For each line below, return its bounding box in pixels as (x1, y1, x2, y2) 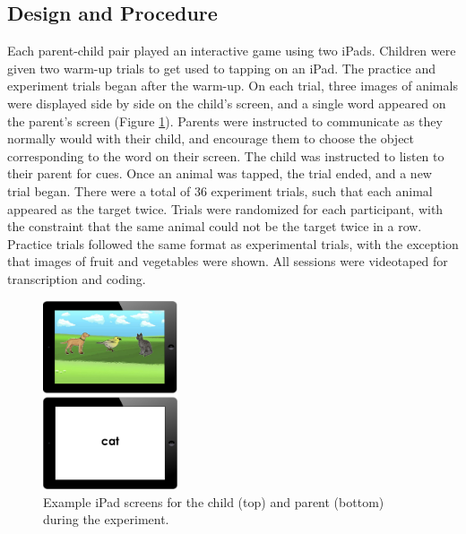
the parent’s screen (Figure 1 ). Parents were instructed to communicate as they (7, 111, 443, 130)
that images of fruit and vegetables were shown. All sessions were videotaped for (7, 252, 448, 271)
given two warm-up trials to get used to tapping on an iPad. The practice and (7, 58, 436, 77)
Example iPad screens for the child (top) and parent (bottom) (43, 492, 384, 511)
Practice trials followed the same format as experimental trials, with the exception (7, 234, 459, 253)
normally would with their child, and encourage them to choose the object (7, 129, 415, 148)
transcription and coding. (7, 269, 146, 288)
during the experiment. (43, 510, 169, 529)
